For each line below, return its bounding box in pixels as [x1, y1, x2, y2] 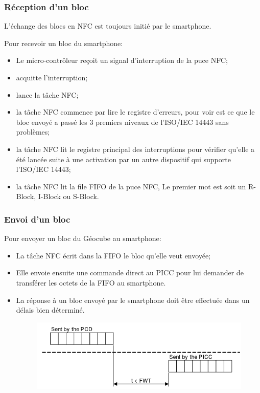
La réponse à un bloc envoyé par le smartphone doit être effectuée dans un [16, 294, 250, 305]
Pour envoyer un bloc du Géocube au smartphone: [4, 233, 161, 244]
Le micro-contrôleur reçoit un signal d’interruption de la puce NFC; [16, 55, 228, 65]
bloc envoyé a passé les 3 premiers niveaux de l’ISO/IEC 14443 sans [16, 116, 229, 127]
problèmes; [16, 126, 50, 137]
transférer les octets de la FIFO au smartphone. [16, 277, 166, 288]
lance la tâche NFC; [16, 89, 79, 100]
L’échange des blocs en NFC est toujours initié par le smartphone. [4, 20, 211, 31]
